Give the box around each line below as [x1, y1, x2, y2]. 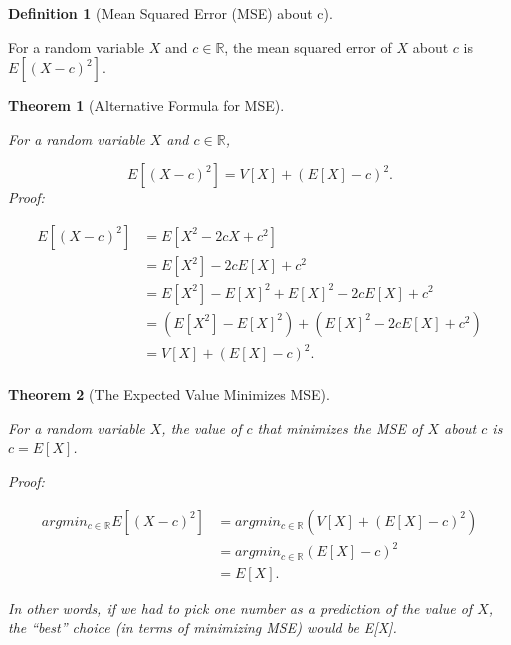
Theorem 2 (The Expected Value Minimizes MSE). [8, 384, 330, 405]
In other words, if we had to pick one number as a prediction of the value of [8, 597, 473, 618]
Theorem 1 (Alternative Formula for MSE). [8, 95, 285, 116]
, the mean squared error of [224, 36, 392, 57]
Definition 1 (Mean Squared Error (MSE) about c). [8, 3, 333, 23]
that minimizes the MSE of [257, 417, 423, 438]
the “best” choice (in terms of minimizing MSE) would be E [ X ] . [8, 617, 397, 638]
